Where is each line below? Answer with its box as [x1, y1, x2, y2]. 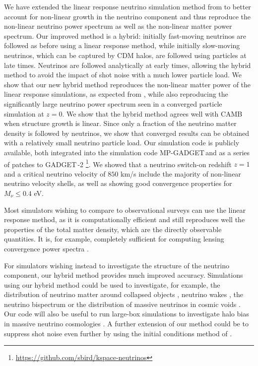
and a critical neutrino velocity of [4, 168, 106, 179]
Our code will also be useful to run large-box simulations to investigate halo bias [4, 308, 249, 319]
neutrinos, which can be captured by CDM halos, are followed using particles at [4, 50, 247, 60]
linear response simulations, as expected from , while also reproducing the [4, 89, 228, 99]
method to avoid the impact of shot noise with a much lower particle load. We [4, 69, 242, 80]
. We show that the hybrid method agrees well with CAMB [62, 108, 243, 119]
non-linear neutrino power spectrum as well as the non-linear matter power [4, 21, 232, 31]
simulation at [4, 108, 44, 119]
